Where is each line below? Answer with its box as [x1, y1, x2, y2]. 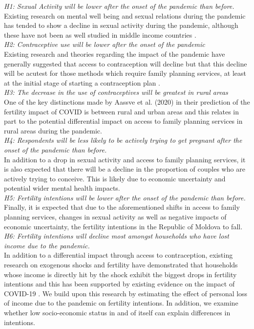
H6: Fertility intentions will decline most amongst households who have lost [4, 231, 229, 241]
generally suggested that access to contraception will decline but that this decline [4, 58, 247, 68]
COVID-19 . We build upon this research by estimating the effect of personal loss [4, 288, 248, 298]
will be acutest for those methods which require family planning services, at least [4, 68, 247, 78]
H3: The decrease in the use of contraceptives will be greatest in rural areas [4, 87, 228, 97]
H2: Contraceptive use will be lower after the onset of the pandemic [4, 39, 205, 49]
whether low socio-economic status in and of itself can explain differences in [4, 307, 231, 317]
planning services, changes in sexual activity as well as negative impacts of [4, 212, 227, 222]
